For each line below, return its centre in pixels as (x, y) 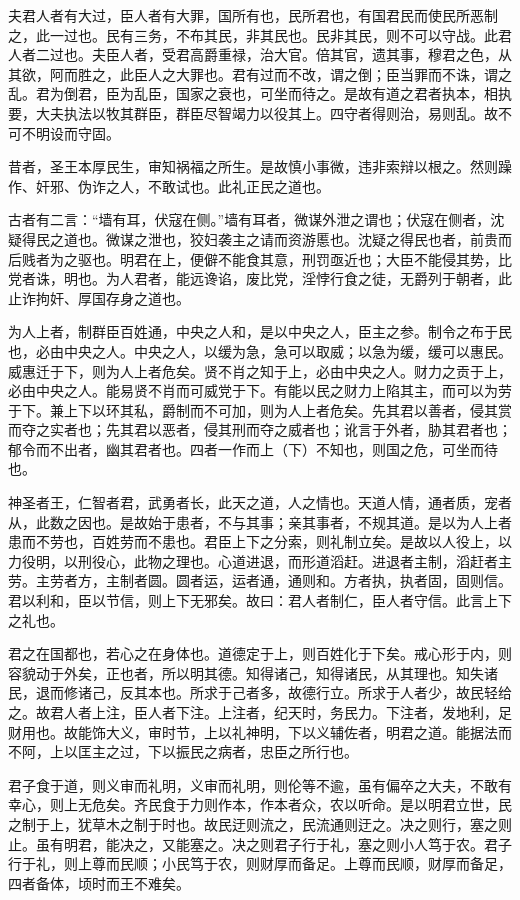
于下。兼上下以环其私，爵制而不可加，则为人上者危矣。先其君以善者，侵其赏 (260, 409)
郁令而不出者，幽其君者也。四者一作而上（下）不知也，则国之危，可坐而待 (253, 448)
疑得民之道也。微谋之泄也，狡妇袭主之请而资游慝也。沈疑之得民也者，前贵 (253, 238)
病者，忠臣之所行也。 (287, 751)
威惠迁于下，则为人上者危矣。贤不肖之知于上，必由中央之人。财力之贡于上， (260, 370)
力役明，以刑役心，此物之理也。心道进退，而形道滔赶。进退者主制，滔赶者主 (260, 560)
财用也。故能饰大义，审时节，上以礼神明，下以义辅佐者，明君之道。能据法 (253, 731)
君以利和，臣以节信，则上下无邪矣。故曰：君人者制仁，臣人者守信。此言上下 (260, 600)
